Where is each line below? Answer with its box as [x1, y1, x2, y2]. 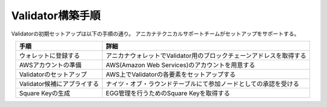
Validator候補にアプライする [19, 79, 99, 88]
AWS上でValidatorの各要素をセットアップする [105, 70, 236, 78]
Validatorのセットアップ [19, 70, 87, 78]
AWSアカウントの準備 [19, 61, 82, 69]
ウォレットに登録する [19, 51, 80, 60]
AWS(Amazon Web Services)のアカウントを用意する [105, 61, 256, 69]
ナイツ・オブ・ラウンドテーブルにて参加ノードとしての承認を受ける [105, 79, 300, 88]
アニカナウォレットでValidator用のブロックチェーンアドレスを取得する [105, 51, 307, 60]
